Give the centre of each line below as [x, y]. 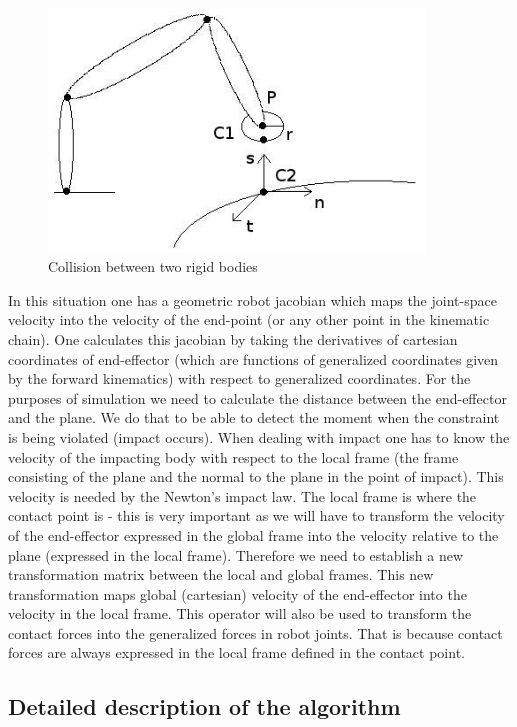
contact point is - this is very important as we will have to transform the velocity [256, 515]
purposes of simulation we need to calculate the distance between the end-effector [257, 397]
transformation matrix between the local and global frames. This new [221, 574]
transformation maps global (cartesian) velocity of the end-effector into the [237, 593]
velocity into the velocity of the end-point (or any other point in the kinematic [249, 319]
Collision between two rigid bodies [153, 266]
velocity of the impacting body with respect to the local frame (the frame [233, 456]
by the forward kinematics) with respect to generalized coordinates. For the [239, 378]
